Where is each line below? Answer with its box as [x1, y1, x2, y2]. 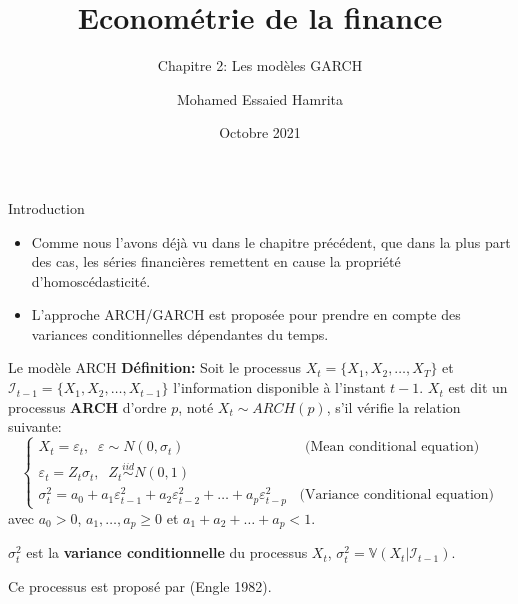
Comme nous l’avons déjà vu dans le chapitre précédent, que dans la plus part [31, 231, 511, 252]
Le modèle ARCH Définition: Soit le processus [8, 357, 302, 378]
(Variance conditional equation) [299, 488, 495, 503]
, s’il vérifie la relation [326, 396, 461, 417]
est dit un [448, 377, 508, 398]
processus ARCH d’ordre [8, 396, 167, 417]
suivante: [8, 416, 62, 437]
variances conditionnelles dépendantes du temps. [31, 323, 329, 344]
